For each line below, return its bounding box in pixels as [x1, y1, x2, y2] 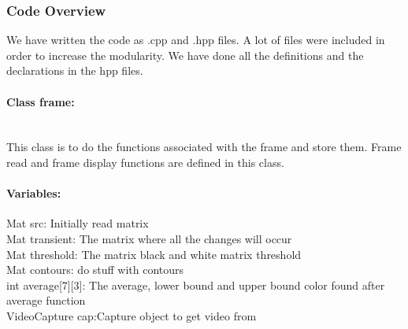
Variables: [6, 185, 61, 201]
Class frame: [6, 93, 75, 109]
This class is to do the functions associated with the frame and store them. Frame [6, 139, 402, 155]
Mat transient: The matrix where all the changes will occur [6, 230, 292, 246]
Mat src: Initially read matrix [6, 215, 149, 231]
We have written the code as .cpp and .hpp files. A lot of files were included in [6, 31, 385, 48]
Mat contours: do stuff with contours [6, 261, 184, 278]
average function [6, 292, 86, 309]
